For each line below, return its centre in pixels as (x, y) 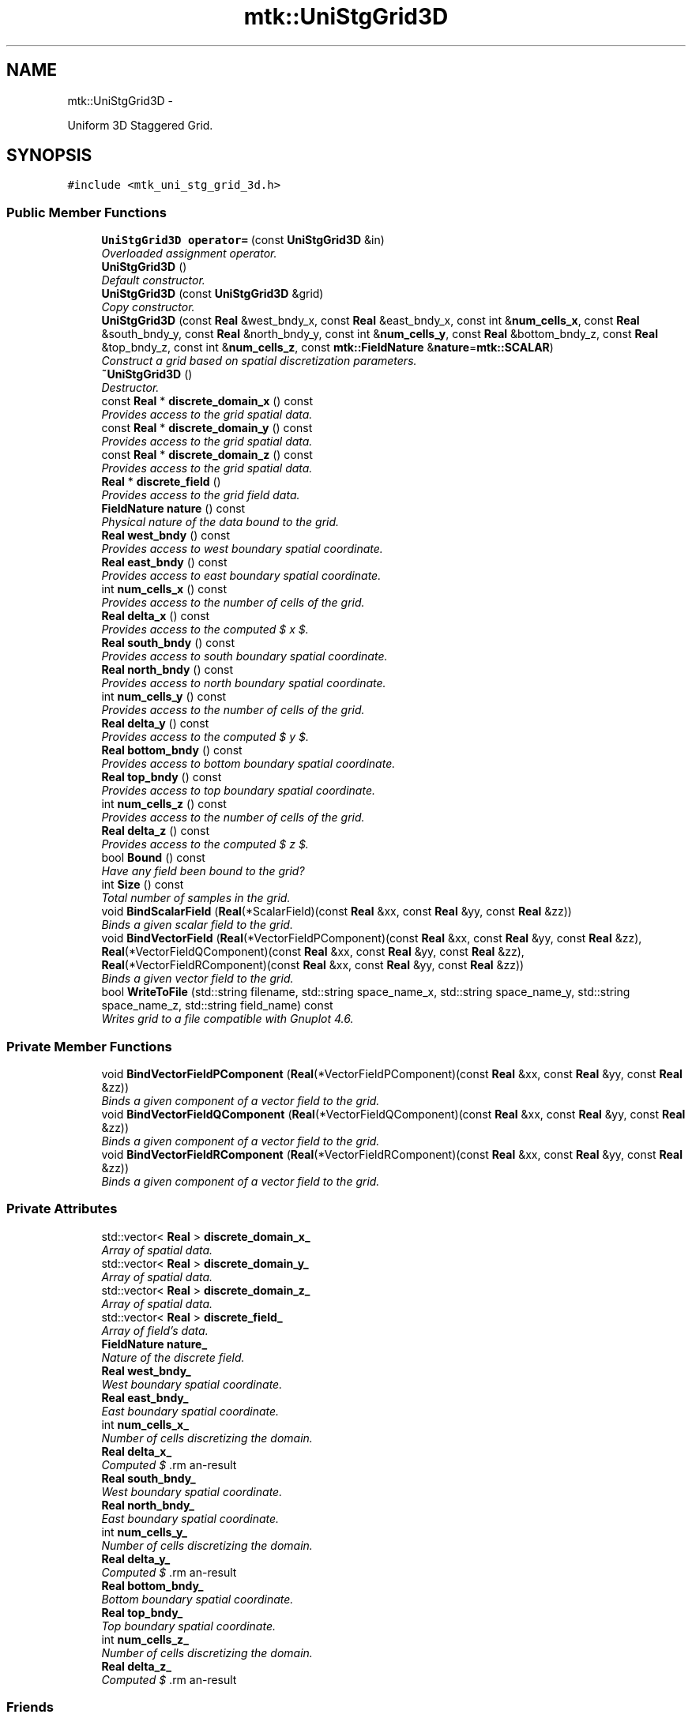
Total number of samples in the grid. (196, 898)
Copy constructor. (148, 307)
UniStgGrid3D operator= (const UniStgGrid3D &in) (243, 240)
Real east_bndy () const (164, 562)
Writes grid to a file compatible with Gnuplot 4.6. (228, 1019)
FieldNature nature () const (173, 509)
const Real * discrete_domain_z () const (207, 455)
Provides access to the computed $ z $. (205, 844)
